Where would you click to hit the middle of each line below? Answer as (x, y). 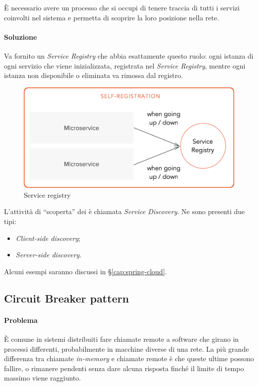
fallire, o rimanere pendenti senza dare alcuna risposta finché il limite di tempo (124, 368)
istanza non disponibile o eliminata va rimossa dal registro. (94, 75)
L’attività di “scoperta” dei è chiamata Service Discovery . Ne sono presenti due (125, 211)
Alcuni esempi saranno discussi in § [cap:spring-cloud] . (86, 271)
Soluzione (21, 37)
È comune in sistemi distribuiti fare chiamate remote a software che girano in (122, 339)
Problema (21, 320)
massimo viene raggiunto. (42, 378)
